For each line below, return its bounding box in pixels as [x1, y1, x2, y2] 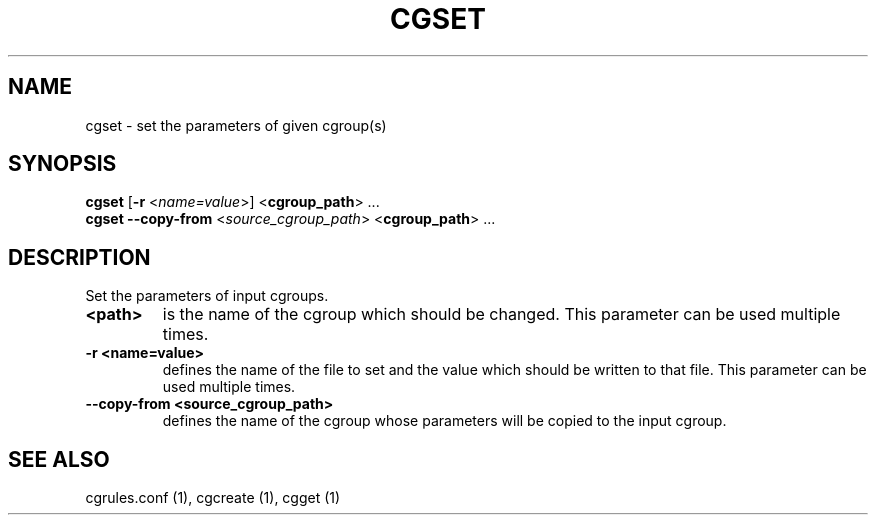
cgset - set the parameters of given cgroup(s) [85, 116, 387, 134]
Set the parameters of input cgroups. [85, 287, 329, 305]
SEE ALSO [8, 446, 110, 472]
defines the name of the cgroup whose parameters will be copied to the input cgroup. [162, 412, 727, 430]
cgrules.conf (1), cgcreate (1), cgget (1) [85, 489, 341, 507]
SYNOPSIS [8, 151, 117, 177]
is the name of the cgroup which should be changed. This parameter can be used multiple [162, 304, 841, 325]
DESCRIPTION [8, 244, 151, 270]
